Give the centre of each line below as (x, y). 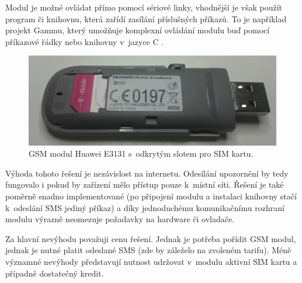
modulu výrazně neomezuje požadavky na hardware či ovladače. (120, 219)
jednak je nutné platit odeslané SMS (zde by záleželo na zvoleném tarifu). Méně (148, 250)
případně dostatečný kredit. (55, 273)
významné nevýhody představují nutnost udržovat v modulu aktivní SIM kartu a (151, 261)
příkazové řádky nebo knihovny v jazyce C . (85, 41)
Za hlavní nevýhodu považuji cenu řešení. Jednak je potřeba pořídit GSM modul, (151, 238)
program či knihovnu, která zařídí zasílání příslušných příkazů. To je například (146, 18)
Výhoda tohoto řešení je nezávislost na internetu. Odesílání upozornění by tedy (147, 173)
